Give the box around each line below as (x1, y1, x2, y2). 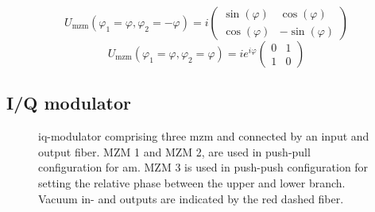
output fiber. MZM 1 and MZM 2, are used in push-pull (38, 143, 311, 160)
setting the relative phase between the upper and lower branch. (38, 174, 346, 191)
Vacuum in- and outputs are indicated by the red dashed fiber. (38, 190, 344, 206)
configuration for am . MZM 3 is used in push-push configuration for (38, 159, 369, 175)
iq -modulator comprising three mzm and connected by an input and (38, 128, 369, 145)
